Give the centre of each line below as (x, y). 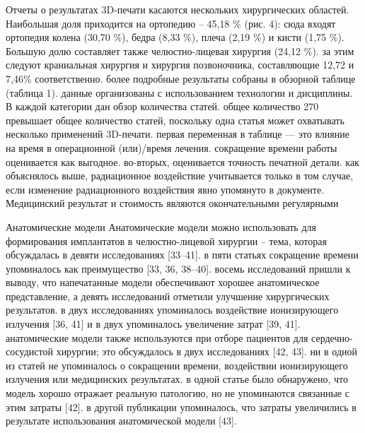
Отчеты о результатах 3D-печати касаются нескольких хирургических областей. (178, 9)
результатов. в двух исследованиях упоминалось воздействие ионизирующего (172, 310)
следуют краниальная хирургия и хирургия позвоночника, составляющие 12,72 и (180, 65)
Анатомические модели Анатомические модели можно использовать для (161, 226)
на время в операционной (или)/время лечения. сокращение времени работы (172, 147)
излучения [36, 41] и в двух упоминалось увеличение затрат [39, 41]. (153, 324)
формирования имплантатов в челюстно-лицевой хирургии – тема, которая (166, 241)
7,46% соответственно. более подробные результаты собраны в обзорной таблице (181, 78)
